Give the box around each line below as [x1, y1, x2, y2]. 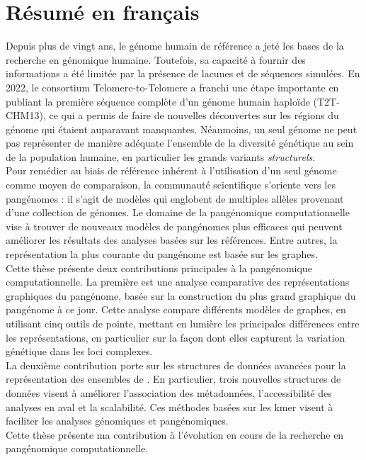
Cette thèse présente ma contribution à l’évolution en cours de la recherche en [6, 427, 344, 442]
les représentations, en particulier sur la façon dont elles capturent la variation [6, 330, 345, 344]
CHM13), [6, 108, 46, 123]
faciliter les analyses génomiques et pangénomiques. [6, 413, 229, 428]
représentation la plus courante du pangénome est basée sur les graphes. [6, 247, 318, 262]
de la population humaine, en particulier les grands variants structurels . [6, 149, 316, 164]
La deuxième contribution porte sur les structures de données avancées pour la [6, 357, 346, 372]
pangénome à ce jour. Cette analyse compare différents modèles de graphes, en [6, 302, 346, 317]
